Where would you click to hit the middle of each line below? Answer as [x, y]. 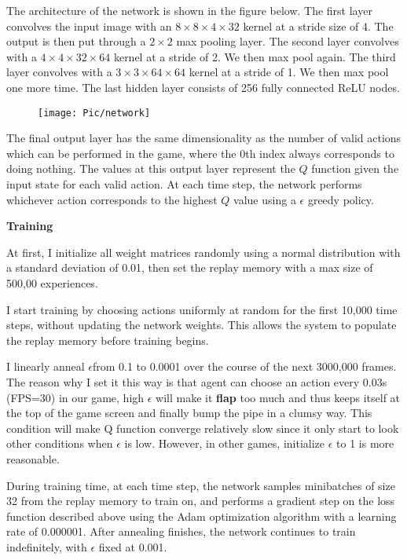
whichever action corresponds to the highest [112, 199]
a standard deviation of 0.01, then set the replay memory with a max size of [190, 267]
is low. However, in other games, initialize [225, 443]
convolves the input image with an [89, 26]
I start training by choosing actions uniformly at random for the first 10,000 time [202, 309]
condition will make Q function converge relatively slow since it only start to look [203, 428]
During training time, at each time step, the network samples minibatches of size [201, 485]
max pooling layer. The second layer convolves [288, 41]
